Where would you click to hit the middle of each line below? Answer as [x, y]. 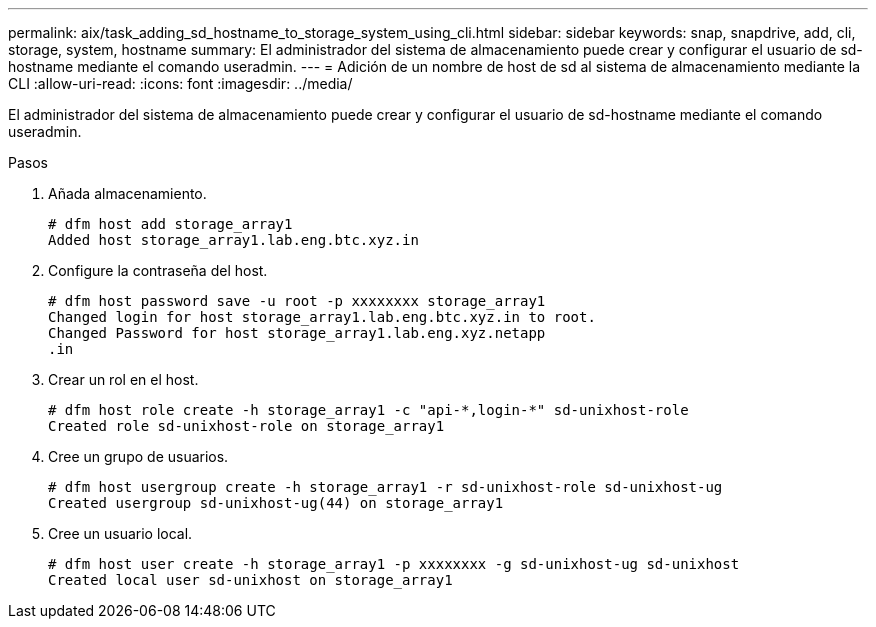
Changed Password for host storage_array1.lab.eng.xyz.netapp [297, 333]
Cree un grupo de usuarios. [138, 456]
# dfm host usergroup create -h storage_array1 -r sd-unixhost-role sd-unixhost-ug [385, 487]
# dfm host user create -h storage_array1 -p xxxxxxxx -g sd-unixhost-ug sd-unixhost [394, 564]
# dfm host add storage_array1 [170, 224]
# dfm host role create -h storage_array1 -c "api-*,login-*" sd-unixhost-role [368, 410]
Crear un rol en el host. [123, 379]
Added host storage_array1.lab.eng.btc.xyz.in [233, 240]
